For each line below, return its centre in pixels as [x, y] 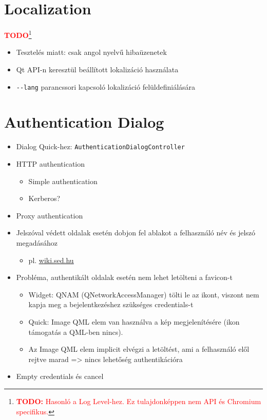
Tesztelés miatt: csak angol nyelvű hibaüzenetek [91, 52]
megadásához [37, 242]
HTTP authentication [51, 164]
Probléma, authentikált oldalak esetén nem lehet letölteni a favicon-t [124, 277]
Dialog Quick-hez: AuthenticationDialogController [100, 146]
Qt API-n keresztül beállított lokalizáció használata [97, 69]
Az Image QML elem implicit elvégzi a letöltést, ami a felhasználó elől [139, 349]
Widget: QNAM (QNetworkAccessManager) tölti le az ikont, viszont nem [144, 294]
